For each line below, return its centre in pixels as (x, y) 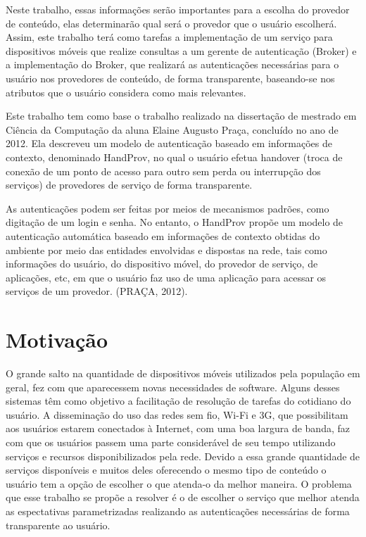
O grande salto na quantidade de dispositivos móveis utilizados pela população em (183, 373)
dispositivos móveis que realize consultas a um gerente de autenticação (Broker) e (181, 50)
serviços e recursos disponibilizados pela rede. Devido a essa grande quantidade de (183, 456)
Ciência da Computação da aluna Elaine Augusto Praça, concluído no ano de (172, 129)
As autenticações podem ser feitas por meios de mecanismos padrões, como (168, 208)
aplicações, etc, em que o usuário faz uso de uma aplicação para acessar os (166, 277)
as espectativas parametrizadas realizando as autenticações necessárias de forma (178, 511)
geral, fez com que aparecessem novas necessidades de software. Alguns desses (173, 387)
